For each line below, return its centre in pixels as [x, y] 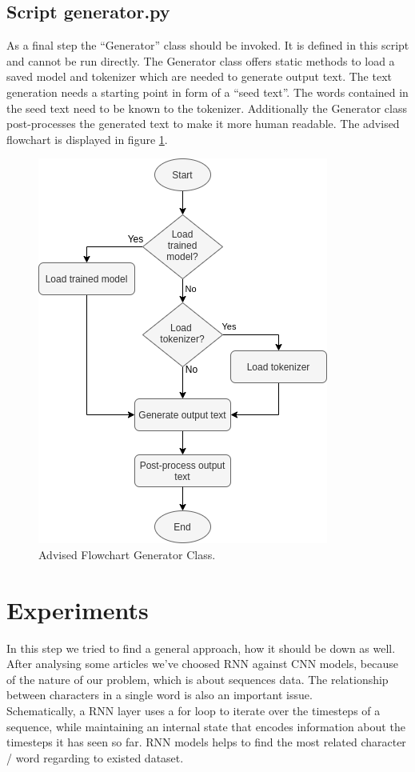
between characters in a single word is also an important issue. [160, 695]
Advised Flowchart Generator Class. [127, 554]
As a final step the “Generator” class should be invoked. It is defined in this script [208, 45]
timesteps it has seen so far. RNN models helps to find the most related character [206, 742]
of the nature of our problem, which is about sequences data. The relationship [198, 679]
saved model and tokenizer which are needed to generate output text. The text [199, 76]
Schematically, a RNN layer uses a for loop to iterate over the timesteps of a [194, 711]
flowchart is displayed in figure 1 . [87, 139]
